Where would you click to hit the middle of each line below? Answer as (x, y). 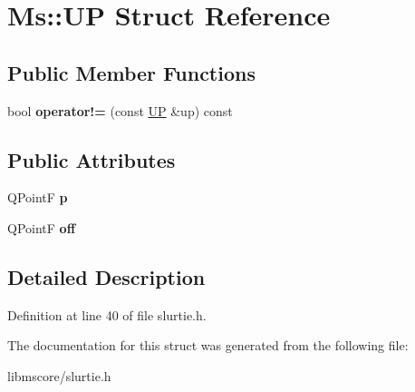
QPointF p (38, 197)
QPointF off (42, 227)
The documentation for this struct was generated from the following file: (208, 345)
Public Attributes (92, 159)
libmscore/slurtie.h (59, 375)
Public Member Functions (131, 72)
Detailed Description (106, 276)
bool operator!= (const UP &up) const (120, 110)
